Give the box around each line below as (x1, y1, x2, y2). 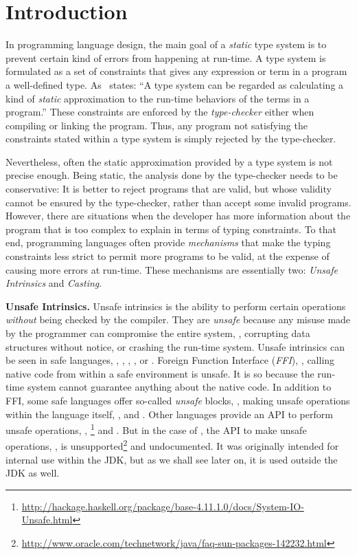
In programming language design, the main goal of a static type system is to (5, 37, 327, 52)
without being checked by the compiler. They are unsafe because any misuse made (5, 312, 351, 327)
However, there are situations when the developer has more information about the (5, 208, 351, 223)
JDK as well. (5, 466, 60, 480)
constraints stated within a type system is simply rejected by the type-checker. (5, 131, 336, 146)
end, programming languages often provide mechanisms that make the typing (5, 235, 331, 250)
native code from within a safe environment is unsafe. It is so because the (5, 366, 314, 380)
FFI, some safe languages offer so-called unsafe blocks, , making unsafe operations (5, 393, 350, 407)
